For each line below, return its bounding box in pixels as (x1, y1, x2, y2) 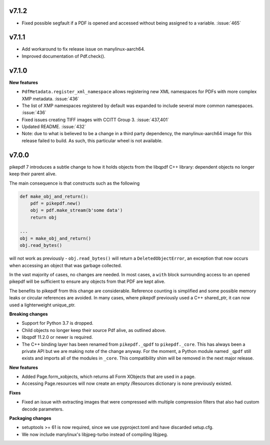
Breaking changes (9, 311, 48, 317)
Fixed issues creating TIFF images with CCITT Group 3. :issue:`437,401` (21, 117, 169, 123)
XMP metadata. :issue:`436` (21, 96, 79, 102)
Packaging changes (9, 415, 51, 421)
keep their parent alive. (9, 171, 57, 177)
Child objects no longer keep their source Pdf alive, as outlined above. (21, 327, 166, 333)
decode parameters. (21, 406, 64, 412)
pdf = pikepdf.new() (30, 200, 81, 206)
